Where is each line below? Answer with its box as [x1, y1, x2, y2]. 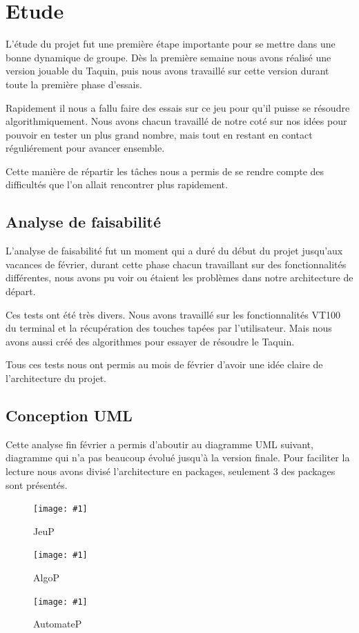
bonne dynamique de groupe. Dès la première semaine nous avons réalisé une [6, 50, 331, 64]
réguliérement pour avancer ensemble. [6, 141, 165, 155]
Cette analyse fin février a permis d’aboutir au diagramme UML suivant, [6, 436, 313, 451]
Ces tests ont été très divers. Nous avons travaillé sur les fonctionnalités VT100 [6, 307, 341, 321]
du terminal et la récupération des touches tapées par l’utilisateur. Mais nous [6, 321, 332, 335]
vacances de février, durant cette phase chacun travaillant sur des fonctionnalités [6, 257, 347, 271]
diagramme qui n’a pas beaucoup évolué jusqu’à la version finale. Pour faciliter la [6, 450, 350, 465]
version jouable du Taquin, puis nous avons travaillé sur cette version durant [6, 63, 329, 78]
